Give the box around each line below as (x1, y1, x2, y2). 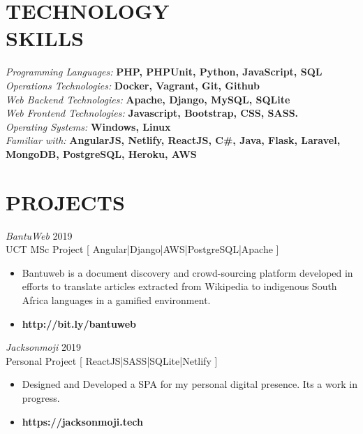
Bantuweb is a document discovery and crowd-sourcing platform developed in (22, 265, 353, 280)
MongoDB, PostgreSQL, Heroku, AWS (6, 146, 197, 161)
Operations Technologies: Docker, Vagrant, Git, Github (6, 78, 260, 92)
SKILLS (6, 24, 84, 52)
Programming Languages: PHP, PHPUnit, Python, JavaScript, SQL (6, 64, 323, 79)
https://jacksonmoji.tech (22, 414, 144, 428)
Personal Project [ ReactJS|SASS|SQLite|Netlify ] (6, 353, 218, 368)
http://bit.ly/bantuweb (22, 316, 137, 331)
